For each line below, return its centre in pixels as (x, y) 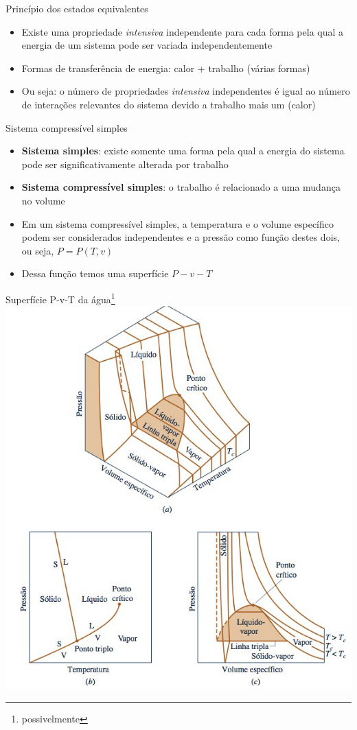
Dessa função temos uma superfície (95, 273)
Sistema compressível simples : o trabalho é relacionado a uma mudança (181, 187)
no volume (43, 200)
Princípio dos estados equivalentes (77, 8)
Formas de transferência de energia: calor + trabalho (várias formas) (166, 68)
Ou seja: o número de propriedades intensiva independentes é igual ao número (186, 91)
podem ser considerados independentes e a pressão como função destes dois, (181, 237)
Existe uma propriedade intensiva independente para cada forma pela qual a (183, 31)
